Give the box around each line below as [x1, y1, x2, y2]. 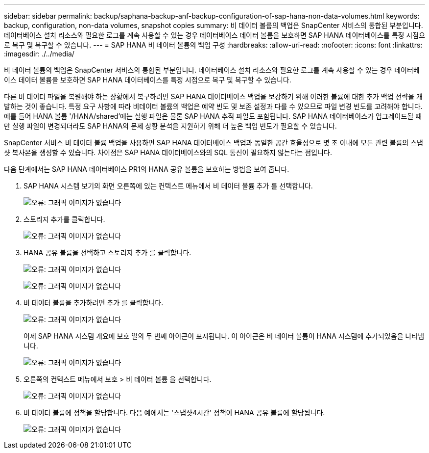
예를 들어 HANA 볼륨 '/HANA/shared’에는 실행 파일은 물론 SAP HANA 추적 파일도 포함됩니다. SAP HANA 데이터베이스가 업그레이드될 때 [4, 112, 422, 120]
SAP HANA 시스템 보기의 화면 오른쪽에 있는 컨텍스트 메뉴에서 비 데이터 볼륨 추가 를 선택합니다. [24, 182, 313, 190]
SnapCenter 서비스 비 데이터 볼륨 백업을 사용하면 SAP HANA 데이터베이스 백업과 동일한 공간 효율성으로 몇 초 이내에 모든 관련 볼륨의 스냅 [4, 138, 423, 147]
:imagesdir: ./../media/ [4, 50, 74, 58]
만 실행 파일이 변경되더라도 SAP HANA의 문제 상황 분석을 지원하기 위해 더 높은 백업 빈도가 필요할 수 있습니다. [4, 122, 337, 130]
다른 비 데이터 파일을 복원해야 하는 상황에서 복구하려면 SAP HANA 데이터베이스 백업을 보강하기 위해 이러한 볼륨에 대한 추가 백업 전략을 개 [4, 92, 423, 101]
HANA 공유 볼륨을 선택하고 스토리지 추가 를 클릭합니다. [24, 248, 191, 257]
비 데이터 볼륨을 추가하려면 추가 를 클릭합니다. [24, 298, 164, 307]
